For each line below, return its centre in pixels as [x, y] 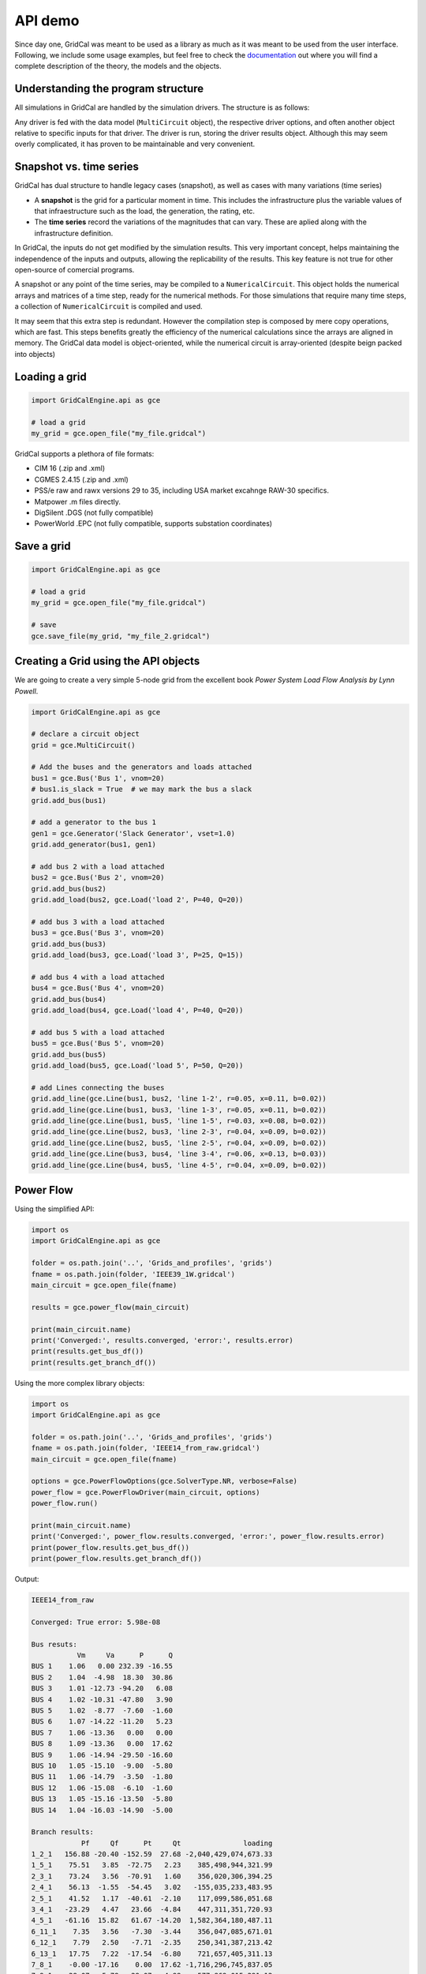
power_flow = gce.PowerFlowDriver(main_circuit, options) [146, 1492]
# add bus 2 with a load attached [98, 866]
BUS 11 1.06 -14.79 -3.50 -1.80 [102, 1777]
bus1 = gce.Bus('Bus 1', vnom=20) [98, 778]
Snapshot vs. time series [77, 167]
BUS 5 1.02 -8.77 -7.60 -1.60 [102, 1711]
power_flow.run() [65, 1503]
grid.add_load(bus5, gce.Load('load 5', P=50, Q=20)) [137, 1066]
